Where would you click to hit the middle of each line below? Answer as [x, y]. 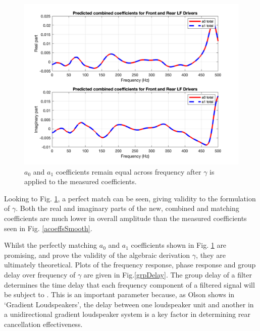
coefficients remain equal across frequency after [128, 171]
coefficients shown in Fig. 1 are [179, 245]
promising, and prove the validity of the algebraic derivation [97, 255]
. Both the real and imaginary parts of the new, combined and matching [127, 208]
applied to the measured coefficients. [81, 181]
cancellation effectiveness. [43, 324]
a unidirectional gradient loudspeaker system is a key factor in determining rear [127, 314]
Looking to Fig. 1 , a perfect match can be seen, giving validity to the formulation [130, 198]
